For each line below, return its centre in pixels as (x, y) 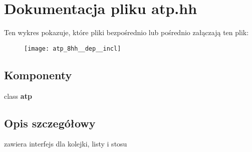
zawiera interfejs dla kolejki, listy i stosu (66, 144)
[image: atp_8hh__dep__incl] (73, 48)
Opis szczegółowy (50, 123)
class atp (18, 96)
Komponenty (38, 74)
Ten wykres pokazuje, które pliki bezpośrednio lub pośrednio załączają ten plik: (127, 32)
